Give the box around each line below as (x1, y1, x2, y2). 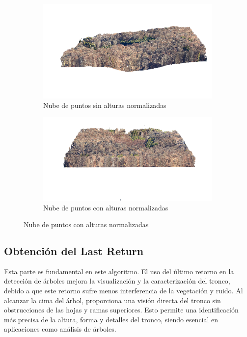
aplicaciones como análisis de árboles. (4, 324, 116, 334)
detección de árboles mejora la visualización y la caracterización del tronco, (4, 276, 230, 286)
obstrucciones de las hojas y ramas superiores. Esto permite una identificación (4, 305, 239, 315)
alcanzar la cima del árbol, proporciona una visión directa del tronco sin (4, 295, 221, 305)
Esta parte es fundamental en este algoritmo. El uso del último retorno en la (4, 266, 234, 276)
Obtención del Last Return (4, 243, 144, 258)
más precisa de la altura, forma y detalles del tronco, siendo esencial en (4, 314, 219, 324)
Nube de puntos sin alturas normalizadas (43, 100, 166, 110)
